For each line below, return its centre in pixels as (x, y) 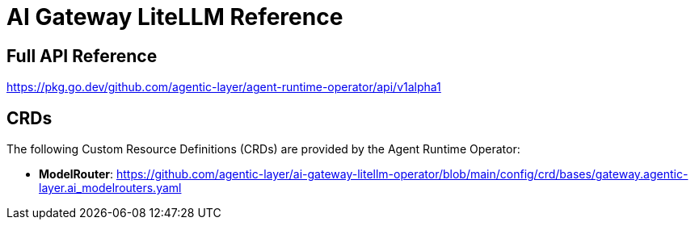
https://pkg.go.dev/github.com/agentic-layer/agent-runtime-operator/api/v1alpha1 (224, 87)
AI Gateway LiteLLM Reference (175, 17)
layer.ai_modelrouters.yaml (110, 188)
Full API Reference (82, 56)
